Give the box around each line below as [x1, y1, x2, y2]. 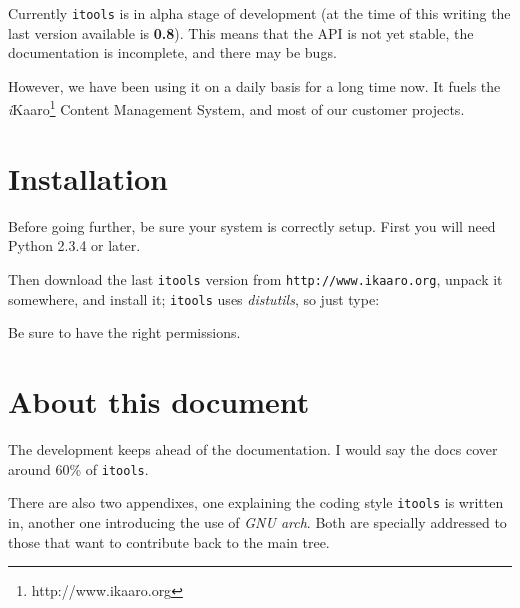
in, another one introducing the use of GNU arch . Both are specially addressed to [8, 511, 507, 532]
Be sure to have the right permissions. [8, 322, 241, 343]
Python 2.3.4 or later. [8, 235, 141, 256]
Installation [8, 157, 168, 198]
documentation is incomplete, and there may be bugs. [8, 42, 337, 63]
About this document [8, 381, 310, 422]
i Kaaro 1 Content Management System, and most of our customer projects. [8, 96, 465, 120]
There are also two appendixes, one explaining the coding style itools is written [8, 492, 504, 513]
